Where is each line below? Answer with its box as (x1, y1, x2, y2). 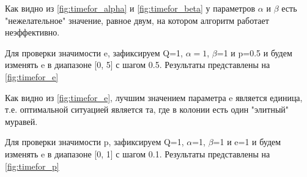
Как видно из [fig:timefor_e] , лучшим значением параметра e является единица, (5, 91, 303, 104)
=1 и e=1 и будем (213, 135, 281, 148)
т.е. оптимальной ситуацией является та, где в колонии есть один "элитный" (5, 103, 289, 116)
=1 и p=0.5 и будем (216, 46, 292, 59)
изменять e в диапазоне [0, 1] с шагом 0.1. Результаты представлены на (5, 147, 270, 160)
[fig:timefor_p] (5, 159, 59, 172)
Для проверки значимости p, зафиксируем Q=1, (5, 135, 184, 148)
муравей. (5, 115, 38, 127)
